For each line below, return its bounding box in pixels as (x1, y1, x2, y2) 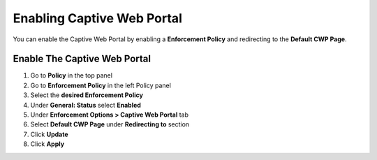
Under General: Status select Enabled (30, 101, 141, 109)
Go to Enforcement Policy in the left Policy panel (30, 81, 171, 89)
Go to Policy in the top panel (30, 71, 113, 80)
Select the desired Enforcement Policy (30, 91, 143, 99)
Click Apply (30, 140, 65, 148)
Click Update (30, 130, 68, 138)
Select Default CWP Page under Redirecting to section (30, 120, 190, 129)
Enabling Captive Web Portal (13, 10, 183, 26)
